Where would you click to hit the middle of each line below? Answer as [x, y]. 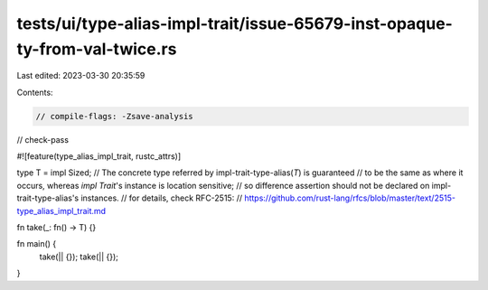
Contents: [35, 92]
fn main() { [37, 244]
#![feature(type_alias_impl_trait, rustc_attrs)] [99, 156]
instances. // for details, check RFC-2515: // [162, 198]
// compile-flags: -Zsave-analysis [114, 116]
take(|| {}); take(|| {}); [79, 257]
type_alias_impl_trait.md [61, 210]
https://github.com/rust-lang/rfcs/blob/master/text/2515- [350, 198]
